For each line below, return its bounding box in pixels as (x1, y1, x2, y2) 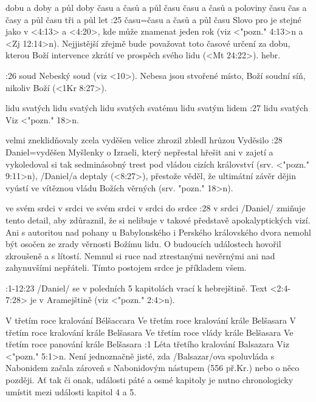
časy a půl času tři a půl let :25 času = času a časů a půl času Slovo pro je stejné (5, 13, 301, 26)
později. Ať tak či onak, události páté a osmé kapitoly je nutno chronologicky (5, 373, 294, 386)
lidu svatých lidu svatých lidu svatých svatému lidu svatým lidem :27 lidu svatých (5, 101, 308, 114)
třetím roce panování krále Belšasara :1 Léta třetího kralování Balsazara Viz (5, 338, 289, 350)
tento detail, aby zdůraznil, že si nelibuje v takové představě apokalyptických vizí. (5, 213, 311, 226)
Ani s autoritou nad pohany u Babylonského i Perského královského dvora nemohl (5, 225, 311, 238)
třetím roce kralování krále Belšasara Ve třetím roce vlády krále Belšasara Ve (5, 325, 294, 338)
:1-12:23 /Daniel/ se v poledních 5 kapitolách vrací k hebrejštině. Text (5, 281, 267, 294)
